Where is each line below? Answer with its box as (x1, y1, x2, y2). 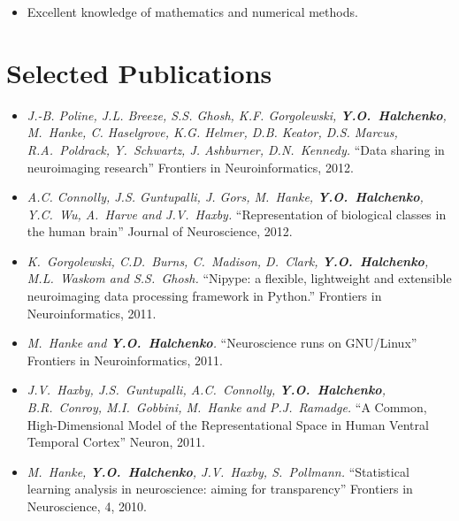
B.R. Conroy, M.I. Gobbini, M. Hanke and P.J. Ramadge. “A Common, (27, 398, 427, 417)
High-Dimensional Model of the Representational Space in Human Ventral (27, 415, 429, 433)
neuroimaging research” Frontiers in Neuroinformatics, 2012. (27, 157, 354, 176)
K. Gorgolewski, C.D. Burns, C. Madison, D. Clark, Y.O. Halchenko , (27, 251, 429, 270)
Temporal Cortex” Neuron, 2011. (27, 433, 205, 451)
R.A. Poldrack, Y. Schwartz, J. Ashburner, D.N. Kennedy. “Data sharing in (27, 140, 445, 158)
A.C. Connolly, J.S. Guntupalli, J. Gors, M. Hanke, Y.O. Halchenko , (27, 188, 424, 206)
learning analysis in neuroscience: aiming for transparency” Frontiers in (27, 479, 413, 498)
